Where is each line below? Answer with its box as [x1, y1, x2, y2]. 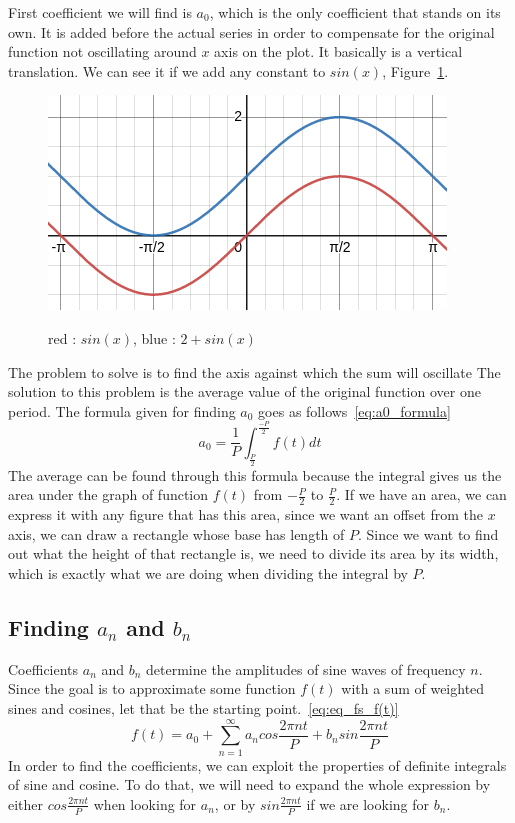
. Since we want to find [358, 523, 499, 544]
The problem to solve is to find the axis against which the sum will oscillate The [8, 361, 501, 382]
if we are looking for [306, 793, 430, 814]
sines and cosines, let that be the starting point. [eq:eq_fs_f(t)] [8, 698, 399, 719]
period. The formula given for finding [8, 400, 236, 421]
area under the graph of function [8, 484, 209, 505]
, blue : [133, 327, 176, 348]
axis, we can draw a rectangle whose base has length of [8, 523, 345, 544]
